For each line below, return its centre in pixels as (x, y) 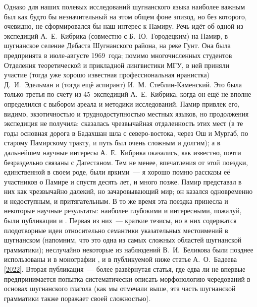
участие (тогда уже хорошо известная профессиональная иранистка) (107, 75)
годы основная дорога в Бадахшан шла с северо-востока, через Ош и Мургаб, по (126, 133)
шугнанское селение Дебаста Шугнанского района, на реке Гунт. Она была (117, 45)
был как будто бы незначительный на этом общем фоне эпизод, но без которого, (126, 16)
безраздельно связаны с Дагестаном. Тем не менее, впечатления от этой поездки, (126, 162)
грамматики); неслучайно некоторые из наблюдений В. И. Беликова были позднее (129, 249)
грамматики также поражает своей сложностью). (77, 298)
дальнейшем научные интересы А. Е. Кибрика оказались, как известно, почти (123, 152)
